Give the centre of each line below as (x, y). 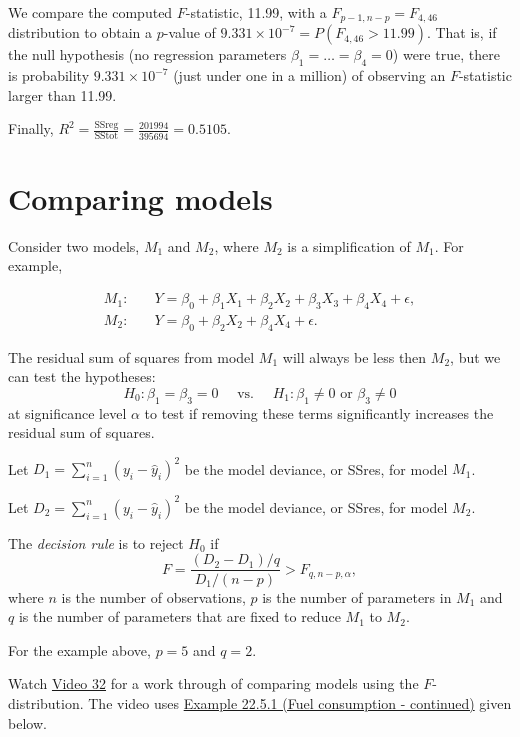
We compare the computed (90, 12)
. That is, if (461, 32)
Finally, (31, 128)
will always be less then (354, 356)
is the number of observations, (153, 596)
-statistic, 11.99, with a (256, 12)
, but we (475, 356)
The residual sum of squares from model (131, 356)
